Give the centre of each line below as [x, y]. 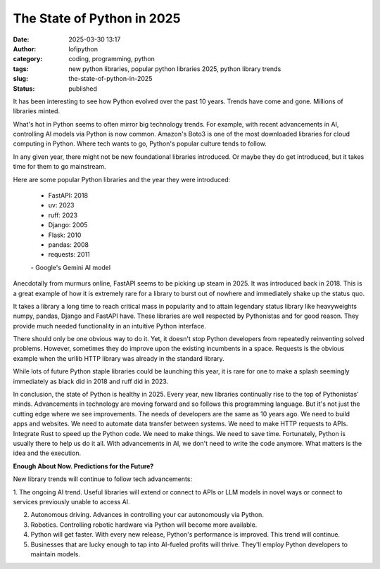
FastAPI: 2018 [68, 196]
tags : [21, 69]
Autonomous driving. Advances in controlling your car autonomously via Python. [147, 515]
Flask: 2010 [65, 235]
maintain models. [56, 554]
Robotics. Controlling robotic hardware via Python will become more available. [144, 525]
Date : [21, 39]
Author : [25, 49]
